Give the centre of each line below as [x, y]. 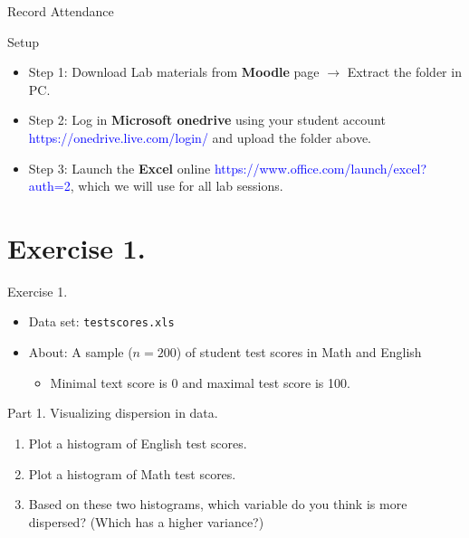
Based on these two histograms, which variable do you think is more [218, 504]
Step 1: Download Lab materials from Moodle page [174, 72]
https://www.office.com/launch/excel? [321, 168]
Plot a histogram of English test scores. [138, 443]
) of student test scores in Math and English [299, 352]
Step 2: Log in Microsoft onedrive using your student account [207, 120]
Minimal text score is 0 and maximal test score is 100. [200, 382]
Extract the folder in [404, 72]
